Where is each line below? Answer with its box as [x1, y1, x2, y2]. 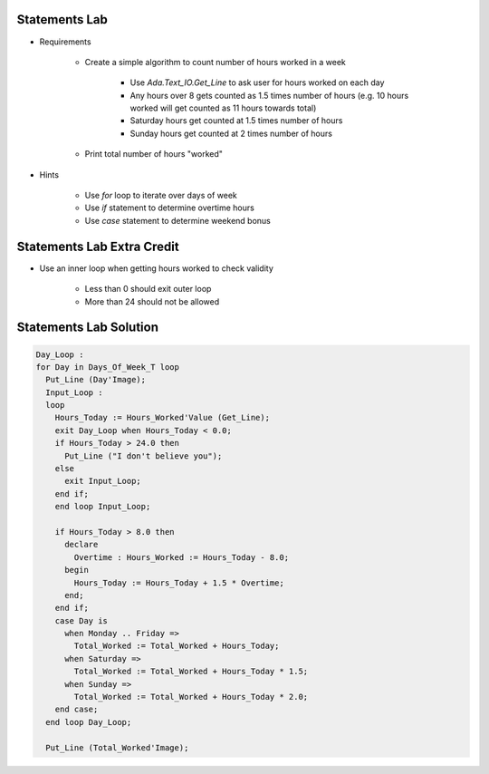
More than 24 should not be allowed [84, 295, 220, 307]
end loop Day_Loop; [45, 717, 132, 727]
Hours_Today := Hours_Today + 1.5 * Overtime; [73, 577, 284, 588]
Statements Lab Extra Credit [16, 238, 180, 254]
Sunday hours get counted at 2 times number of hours [129, 128, 332, 139]
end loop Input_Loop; [54, 501, 151, 512]
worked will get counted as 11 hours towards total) [129, 102, 317, 113]
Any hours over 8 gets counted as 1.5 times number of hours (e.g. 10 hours [129, 90, 409, 101]
